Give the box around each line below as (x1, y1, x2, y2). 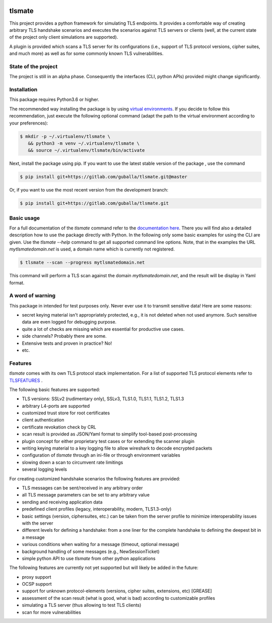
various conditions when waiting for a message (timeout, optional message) (22, 541, 179, 547)
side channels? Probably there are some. (22, 333, 107, 339)
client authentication (22, 417, 64, 423)
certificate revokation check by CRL (22, 424, 97, 430)
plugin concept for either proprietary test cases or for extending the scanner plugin (22, 438, 195, 444)
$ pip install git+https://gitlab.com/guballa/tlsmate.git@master (20, 174, 187, 180)
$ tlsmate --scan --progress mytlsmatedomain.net (20, 260, 145, 266)
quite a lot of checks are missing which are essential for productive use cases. (22, 326, 185, 332)
